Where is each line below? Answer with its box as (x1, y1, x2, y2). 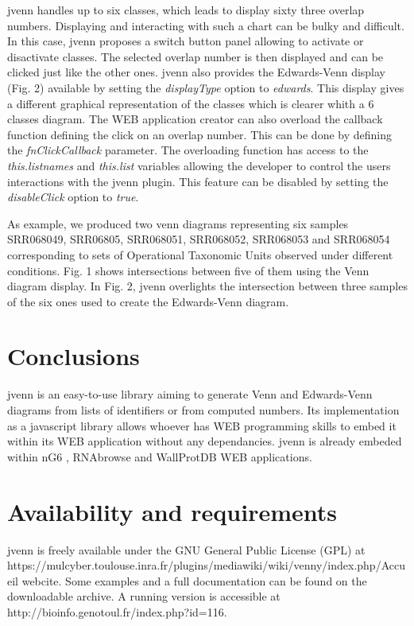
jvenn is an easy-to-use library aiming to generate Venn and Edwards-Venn (7, 386, 373, 402)
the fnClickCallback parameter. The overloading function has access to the (7, 142, 369, 158)
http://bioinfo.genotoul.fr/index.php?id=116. (7, 603, 227, 620)
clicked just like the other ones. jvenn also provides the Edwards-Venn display (7, 64, 385, 80)
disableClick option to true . (7, 189, 139, 205)
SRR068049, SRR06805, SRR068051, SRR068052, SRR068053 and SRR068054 (7, 231, 390, 247)
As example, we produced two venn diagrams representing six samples (7, 215, 349, 231)
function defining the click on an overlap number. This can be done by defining (7, 126, 392, 142)
